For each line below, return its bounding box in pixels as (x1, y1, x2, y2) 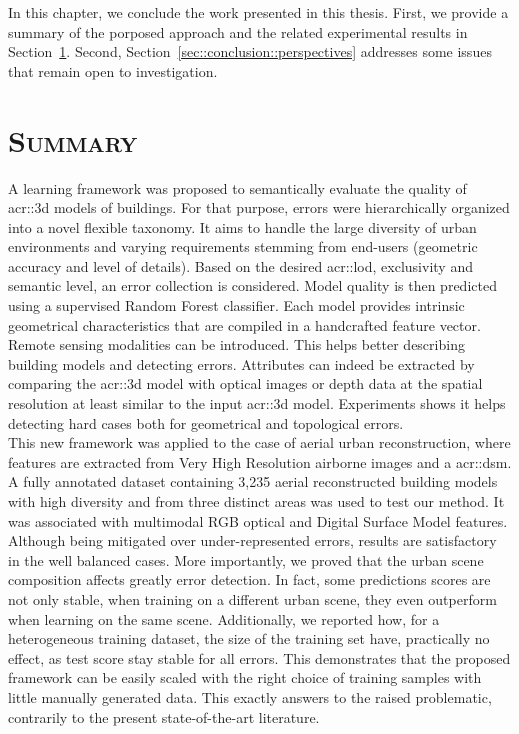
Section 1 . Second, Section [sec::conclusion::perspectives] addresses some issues (8, 41, 492, 62)
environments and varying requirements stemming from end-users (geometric (8, 236, 478, 257)
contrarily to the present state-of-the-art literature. (8, 706, 320, 727)
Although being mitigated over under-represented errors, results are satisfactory (8, 530, 497, 551)
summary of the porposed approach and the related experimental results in (8, 21, 468, 42)
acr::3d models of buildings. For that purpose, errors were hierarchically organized (8, 197, 510, 218)
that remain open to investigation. (8, 60, 218, 81)
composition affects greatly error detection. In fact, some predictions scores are (8, 569, 491, 590)
